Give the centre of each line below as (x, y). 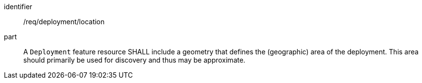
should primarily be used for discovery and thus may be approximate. (135, 60)
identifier (18, 7)
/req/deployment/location (64, 22)
